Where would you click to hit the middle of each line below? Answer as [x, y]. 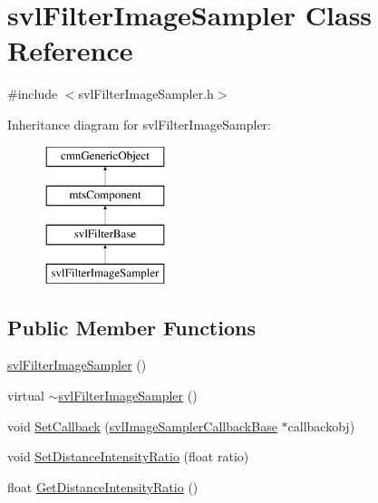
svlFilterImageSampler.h [146, 94]
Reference [70, 50]
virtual [26, 396]
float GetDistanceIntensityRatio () [103, 486]
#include [33, 94]
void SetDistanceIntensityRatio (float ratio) [128, 456]
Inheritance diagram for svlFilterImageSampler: [139, 124]
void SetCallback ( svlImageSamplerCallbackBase [142, 426]
